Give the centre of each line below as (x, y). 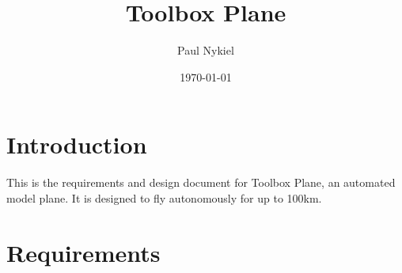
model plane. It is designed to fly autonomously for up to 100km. (164, 197)
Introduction (77, 144)
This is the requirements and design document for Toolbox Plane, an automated (201, 182)
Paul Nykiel (206, 50)
